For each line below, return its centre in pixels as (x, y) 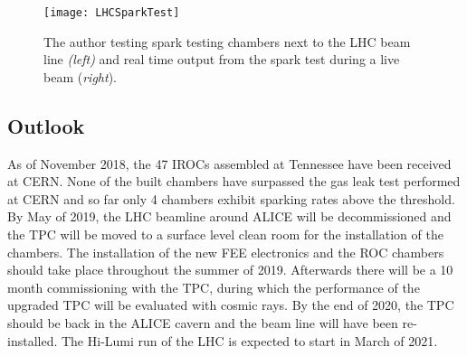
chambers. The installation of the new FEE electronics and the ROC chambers (226, 252)
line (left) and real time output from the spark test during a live (222, 59)
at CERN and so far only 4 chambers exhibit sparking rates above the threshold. (231, 198)
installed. (33, 340)
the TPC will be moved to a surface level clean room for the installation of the (225, 234)
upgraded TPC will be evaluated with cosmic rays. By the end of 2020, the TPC (231, 305)
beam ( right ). (80, 76)
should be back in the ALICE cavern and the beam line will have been (203, 322)
